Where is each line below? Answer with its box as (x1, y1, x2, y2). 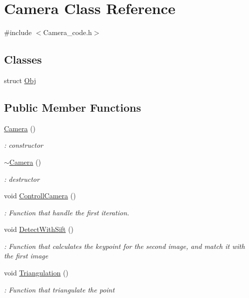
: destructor (4, 173, 39, 184)
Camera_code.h (43, 27, 92, 38)
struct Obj (4, 75, 36, 85)
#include (4, 27, 32, 38)
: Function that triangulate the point (4, 284, 115, 294)
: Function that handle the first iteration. (4, 207, 129, 217)
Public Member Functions (4, 99, 141, 115)
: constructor (4, 140, 43, 150)
